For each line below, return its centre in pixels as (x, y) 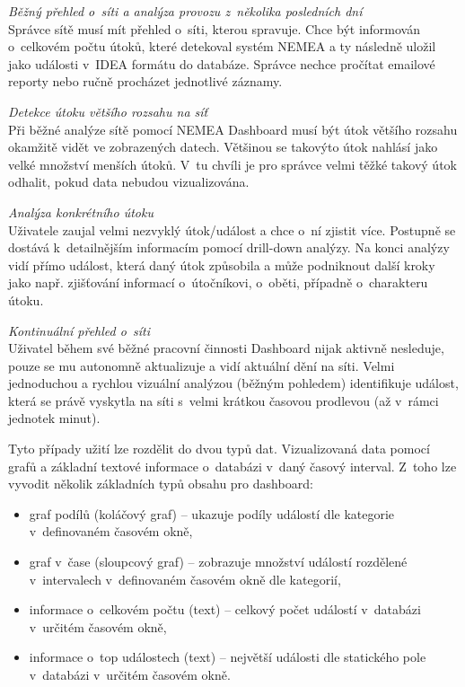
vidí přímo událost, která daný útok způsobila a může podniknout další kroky (222, 264)
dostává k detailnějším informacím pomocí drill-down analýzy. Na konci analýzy (229, 247)
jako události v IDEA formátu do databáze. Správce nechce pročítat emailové (222, 63)
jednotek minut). (54, 418)
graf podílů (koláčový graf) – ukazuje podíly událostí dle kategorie (212, 513)
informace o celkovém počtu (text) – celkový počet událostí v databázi (225, 609)
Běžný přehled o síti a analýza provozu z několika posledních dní (185, 11)
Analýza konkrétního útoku (81, 211)
